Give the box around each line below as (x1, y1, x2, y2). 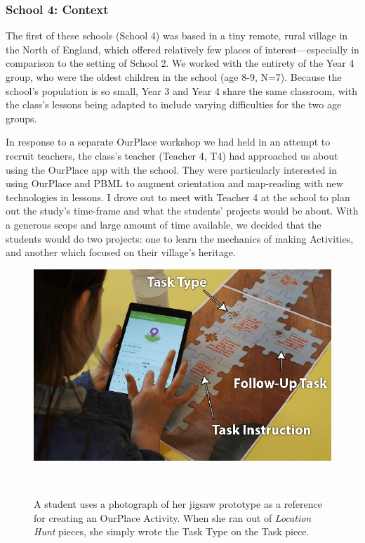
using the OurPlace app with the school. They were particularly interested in (6, 162, 337, 177)
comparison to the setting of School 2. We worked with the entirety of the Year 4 (6, 56, 354, 70)
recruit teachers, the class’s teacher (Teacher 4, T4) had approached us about (6, 148, 338, 162)
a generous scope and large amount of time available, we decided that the (6, 217, 321, 231)
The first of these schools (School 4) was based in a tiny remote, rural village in (6, 28, 348, 43)
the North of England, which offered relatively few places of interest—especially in (6, 41, 359, 56)
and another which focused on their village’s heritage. (6, 245, 236, 260)
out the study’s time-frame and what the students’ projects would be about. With (6, 203, 359, 218)
